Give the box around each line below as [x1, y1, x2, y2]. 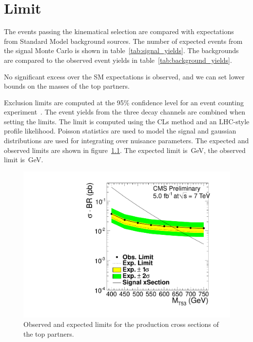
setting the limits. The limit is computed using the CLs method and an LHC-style [4, 116, 250, 126]
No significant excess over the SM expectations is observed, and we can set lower [4, 71, 245, 81]
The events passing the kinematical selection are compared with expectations [4, 26, 234, 37]
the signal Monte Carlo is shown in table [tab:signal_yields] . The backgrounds [4, 45, 239, 56]
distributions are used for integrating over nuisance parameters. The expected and [4, 135, 249, 146]
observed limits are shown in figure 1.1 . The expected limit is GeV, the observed [4, 145, 246, 155]
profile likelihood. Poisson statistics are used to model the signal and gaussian [4, 126, 236, 136]
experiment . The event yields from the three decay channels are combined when [4, 107, 245, 117]
